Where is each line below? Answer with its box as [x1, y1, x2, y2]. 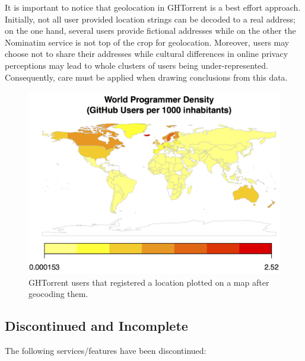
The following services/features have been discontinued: [5, 344, 206, 357]
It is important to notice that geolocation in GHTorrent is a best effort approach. [5, 1, 301, 13]
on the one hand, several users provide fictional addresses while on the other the [5, 24, 296, 37]
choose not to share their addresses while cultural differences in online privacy [5, 47, 288, 60]
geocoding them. [28, 287, 88, 300]
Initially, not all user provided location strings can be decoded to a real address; [5, 12, 296, 25]
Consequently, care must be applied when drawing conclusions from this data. [5, 71, 288, 83]
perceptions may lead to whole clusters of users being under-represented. [5, 59, 269, 71]
